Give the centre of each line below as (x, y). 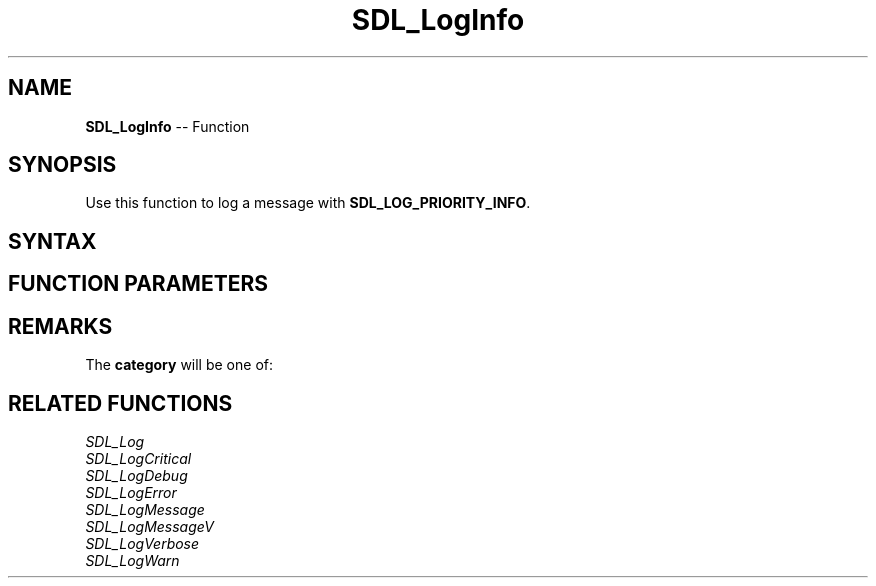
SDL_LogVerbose (142, 543)
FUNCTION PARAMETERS (138, 284)
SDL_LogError (131, 492)
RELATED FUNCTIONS (120, 403)
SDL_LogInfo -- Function (167, 126)
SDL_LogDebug (136, 475)
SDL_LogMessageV (149, 526)
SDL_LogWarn (132, 560)
